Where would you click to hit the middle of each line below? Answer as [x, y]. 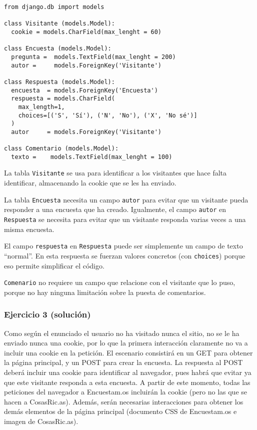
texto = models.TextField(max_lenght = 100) [92, 157]
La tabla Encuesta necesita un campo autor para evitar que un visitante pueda [126, 199]
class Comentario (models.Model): [61, 149]
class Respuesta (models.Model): [59, 82]
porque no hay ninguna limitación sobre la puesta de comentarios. [105, 292]
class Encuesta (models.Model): [58, 49]
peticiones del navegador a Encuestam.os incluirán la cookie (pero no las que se [126, 392]
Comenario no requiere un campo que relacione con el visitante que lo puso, [120, 282]
